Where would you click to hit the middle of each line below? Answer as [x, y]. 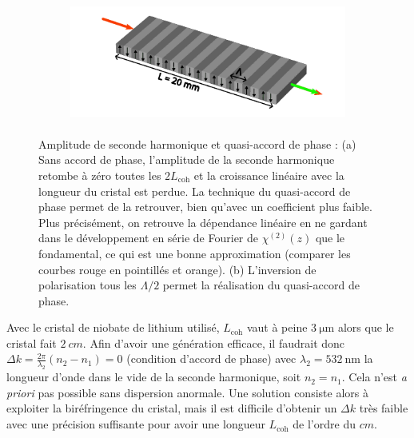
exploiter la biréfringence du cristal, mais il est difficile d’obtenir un [172, 408]
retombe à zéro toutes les [100, 175]
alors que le [366, 327]
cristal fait [32, 342]
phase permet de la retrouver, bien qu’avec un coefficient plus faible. [205, 207]
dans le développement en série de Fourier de [149, 238]
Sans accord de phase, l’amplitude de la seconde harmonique [187, 159]
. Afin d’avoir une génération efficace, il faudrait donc [214, 342]
